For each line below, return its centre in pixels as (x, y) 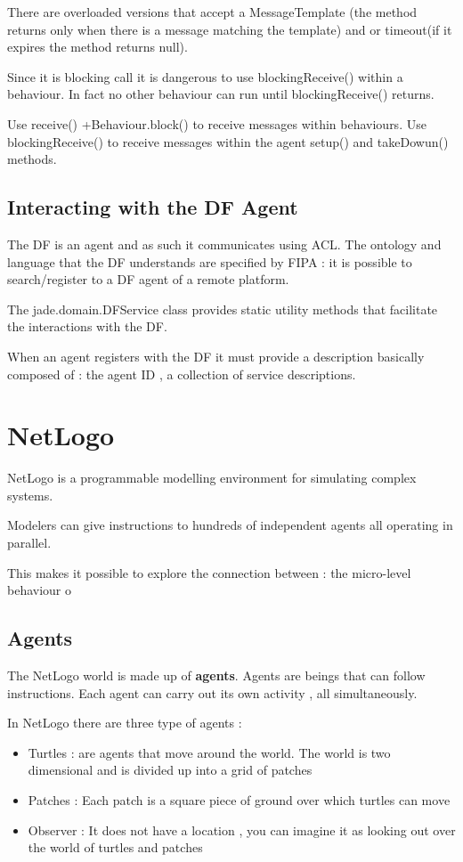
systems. (30, 495)
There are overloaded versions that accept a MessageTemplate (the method (212, 12)
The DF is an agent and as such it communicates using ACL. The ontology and (224, 244)
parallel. (29, 543)
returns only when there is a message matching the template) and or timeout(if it (230, 29)
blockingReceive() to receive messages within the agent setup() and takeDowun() (228, 141)
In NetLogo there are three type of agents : (125, 723)
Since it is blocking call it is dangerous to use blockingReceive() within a (205, 76)
